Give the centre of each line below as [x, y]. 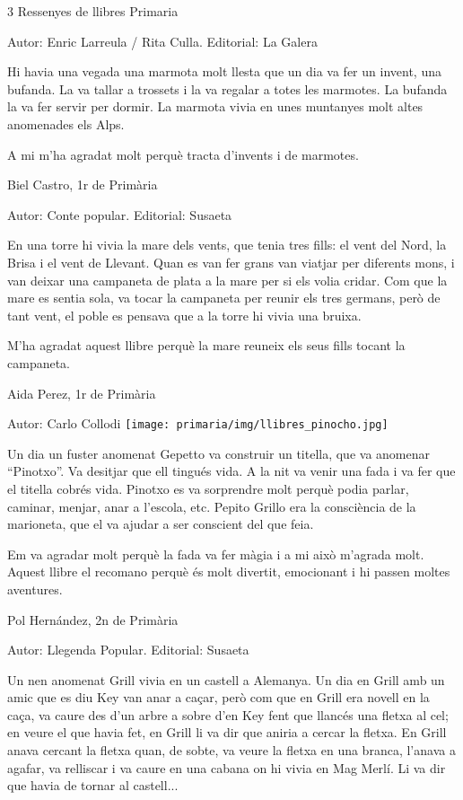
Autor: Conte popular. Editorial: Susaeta [120, 214]
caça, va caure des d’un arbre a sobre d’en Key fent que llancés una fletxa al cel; [228, 714]
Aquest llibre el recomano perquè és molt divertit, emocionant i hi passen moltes [229, 571]
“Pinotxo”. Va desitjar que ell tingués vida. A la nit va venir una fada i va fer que [231, 471]
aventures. [35, 589]
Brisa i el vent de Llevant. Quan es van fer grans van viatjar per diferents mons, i [231, 262]
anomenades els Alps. [66, 123]
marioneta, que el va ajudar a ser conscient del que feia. [161, 524]
